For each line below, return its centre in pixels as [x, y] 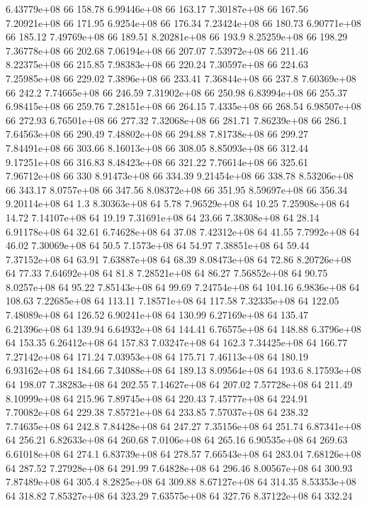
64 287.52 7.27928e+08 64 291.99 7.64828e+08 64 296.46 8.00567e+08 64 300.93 [179, 467]
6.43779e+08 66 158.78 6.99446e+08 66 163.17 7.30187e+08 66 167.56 [157, 9]
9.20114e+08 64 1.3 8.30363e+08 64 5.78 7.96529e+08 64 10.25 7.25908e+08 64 [178, 203]
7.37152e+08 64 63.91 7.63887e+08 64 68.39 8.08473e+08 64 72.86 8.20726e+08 [179, 259]
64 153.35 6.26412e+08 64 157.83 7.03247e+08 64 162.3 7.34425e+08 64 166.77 [177, 342]
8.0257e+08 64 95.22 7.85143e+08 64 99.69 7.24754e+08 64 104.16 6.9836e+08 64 [183, 286]
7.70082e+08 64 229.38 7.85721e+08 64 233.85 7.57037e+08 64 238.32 [157, 412]
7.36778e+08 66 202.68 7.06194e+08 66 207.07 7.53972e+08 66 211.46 [157, 50]
